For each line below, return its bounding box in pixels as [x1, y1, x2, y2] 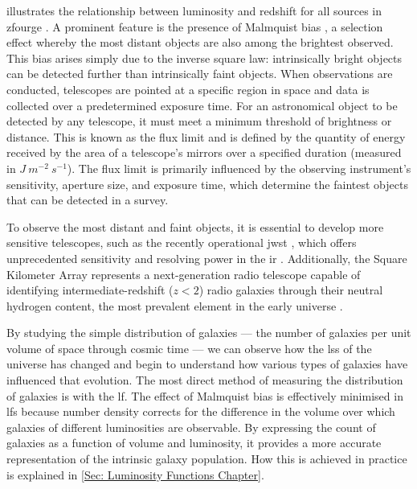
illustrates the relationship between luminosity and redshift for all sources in [6, 2, 382, 18]
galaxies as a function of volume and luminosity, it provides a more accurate [6, 434, 382, 451]
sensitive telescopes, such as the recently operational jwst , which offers [6, 234, 357, 251]
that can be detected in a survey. [6, 191, 169, 208]
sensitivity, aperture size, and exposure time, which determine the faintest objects [6, 175, 408, 192]
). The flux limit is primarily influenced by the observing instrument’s [67, 159, 411, 176]
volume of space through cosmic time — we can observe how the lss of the [6, 339, 372, 356]
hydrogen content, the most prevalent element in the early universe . [6, 297, 343, 314]
